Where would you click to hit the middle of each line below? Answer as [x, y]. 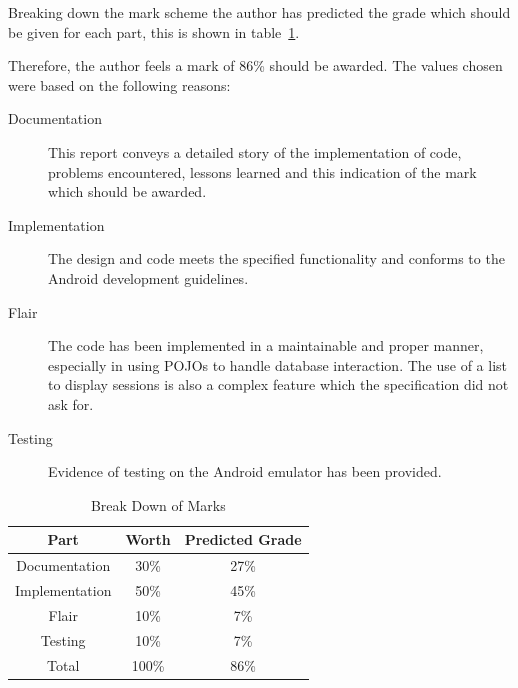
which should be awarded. [127, 191]
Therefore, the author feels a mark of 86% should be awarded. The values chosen [255, 65]
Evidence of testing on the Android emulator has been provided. [245, 471]
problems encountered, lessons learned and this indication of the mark [262, 171]
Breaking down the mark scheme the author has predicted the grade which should [259, 12]
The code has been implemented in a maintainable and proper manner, [266, 345]
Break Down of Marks [158, 504]
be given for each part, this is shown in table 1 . [154, 31]
